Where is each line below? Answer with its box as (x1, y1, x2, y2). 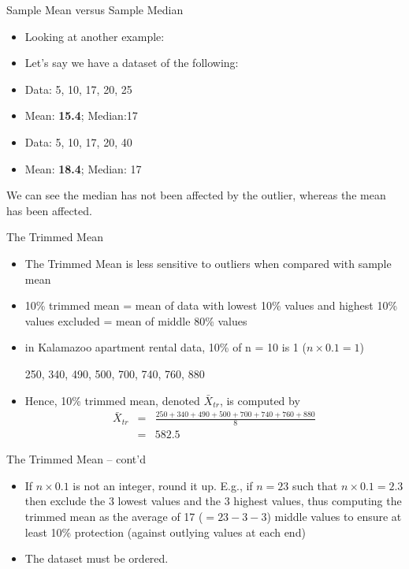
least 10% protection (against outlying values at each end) (24, 523, 306, 540)
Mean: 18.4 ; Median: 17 (24, 160, 142, 177)
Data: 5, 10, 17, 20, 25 (24, 80, 132, 97)
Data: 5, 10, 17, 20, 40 (24, 133, 132, 150)
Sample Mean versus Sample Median (6, 2, 184, 17)
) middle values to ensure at (266, 508, 402, 525)
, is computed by (219, 392, 300, 408)
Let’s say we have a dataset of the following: (24, 54, 239, 71)
